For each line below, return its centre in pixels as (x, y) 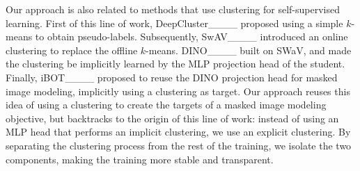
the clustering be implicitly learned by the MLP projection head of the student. (175, 64)
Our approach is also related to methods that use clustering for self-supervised (173, 9)
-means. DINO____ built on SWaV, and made (249, 50)
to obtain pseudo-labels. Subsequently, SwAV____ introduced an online (191, 36)
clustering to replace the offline (72, 50)
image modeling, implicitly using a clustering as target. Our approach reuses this (178, 91)
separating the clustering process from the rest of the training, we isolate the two (179, 145)
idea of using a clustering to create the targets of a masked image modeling (166, 105)
